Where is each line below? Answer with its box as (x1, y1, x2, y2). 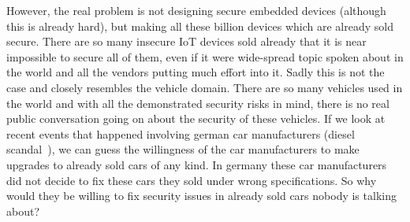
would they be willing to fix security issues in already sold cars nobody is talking (6, 187, 397, 204)
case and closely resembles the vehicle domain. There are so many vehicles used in (6, 79, 403, 95)
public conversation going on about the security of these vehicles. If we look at (6, 110, 386, 127)
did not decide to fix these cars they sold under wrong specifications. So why (6, 172, 377, 188)
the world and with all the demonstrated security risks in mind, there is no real (6, 94, 389, 111)
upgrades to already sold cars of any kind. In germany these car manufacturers (6, 156, 387, 172)
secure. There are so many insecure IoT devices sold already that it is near (6, 33, 367, 50)
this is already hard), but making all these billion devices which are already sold (6, 17, 393, 34)
